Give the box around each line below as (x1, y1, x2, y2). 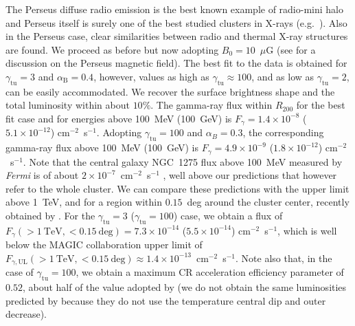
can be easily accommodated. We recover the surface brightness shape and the (5, 84, 335, 98)
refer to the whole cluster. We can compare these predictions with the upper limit (5, 181, 350, 195)
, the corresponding (242, 125, 324, 140)
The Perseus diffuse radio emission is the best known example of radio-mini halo (5, 2, 343, 16)
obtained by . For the (5, 208, 95, 223)
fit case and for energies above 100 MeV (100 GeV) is (5, 111, 232, 125)
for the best (296, 98, 345, 112)
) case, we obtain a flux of (173, 208, 283, 223)
